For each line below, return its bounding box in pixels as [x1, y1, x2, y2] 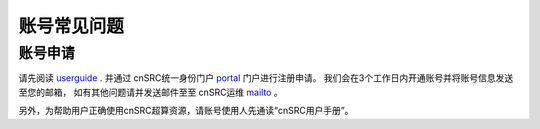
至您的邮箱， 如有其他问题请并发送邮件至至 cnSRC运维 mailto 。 [18, 86, 284, 98]
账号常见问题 [18, 15, 125, 37]
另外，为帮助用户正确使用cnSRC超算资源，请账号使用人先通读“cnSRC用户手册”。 [18, 105, 354, 117]
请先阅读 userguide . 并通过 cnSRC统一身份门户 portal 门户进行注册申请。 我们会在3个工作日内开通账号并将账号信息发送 [18, 72, 514, 84]
